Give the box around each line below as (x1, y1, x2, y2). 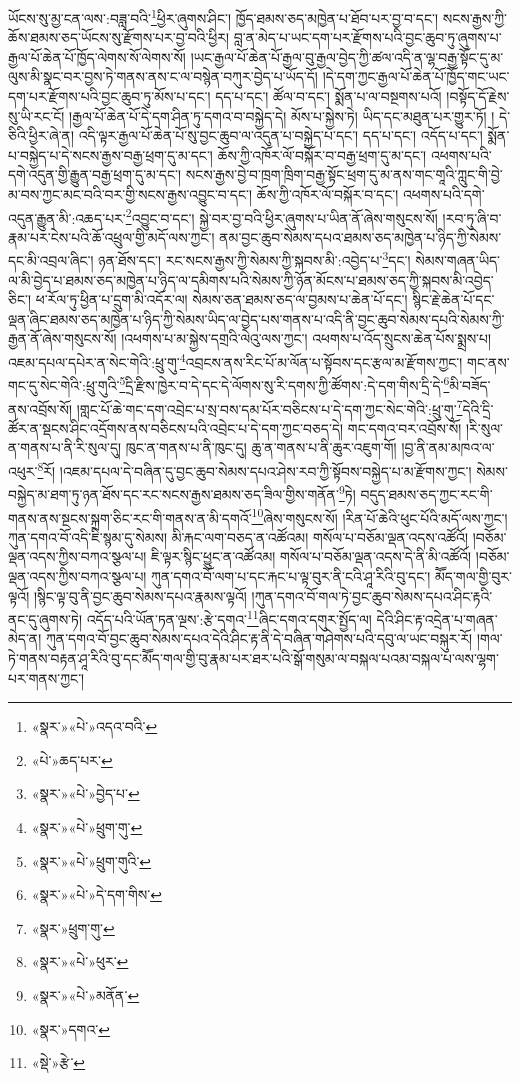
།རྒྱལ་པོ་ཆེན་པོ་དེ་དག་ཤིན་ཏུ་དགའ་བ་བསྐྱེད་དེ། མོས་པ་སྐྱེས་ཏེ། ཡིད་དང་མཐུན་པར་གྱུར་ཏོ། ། (69, 105, 495, 126)
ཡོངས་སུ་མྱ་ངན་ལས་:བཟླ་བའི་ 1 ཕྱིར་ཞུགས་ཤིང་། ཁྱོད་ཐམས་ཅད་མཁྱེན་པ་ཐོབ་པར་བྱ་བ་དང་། (8, 5, 439, 28)
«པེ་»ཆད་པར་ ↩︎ (31, 749, 113, 770)
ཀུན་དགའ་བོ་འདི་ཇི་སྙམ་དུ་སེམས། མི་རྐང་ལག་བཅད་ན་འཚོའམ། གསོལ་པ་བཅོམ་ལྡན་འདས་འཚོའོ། (8, 526, 469, 547)
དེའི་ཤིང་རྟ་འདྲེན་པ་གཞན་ (376, 608, 498, 629)
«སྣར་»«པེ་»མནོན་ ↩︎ (31, 984, 140, 1005)
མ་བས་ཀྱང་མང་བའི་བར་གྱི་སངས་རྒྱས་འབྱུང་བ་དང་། (8, 184, 253, 204)
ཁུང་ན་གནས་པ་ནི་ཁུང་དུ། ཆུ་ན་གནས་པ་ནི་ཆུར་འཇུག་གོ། (125, 437, 397, 458)
